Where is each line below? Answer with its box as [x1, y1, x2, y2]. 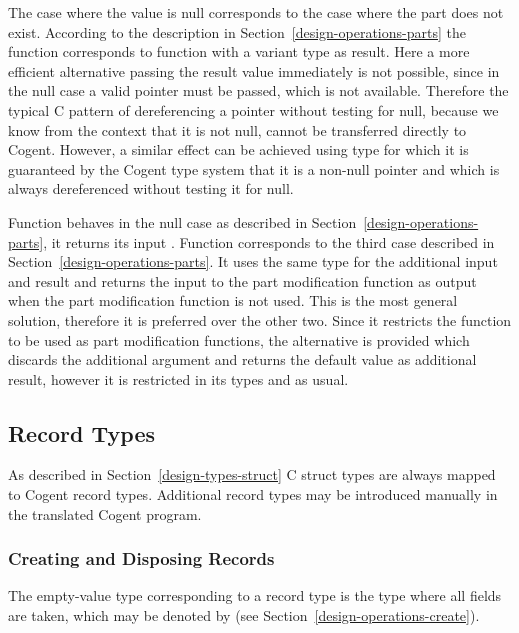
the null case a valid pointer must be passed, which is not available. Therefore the [8, 80, 509, 101]
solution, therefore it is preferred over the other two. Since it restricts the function [8, 309, 512, 330]
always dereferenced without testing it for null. [8, 178, 294, 199]
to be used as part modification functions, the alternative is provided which [8, 329, 470, 350]
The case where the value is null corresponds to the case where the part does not [8, 2, 504, 22]
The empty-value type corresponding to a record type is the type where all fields [8, 585, 502, 606]
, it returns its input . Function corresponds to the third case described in [43, 231, 495, 252]
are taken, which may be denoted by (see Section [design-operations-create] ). [8, 605, 480, 626]
